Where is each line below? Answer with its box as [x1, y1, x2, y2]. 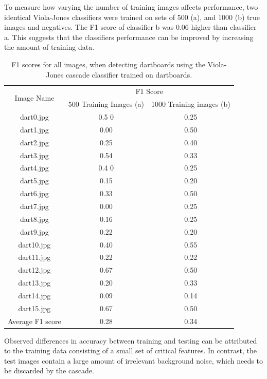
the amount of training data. [4, 42, 95, 52]
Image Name [14, 92, 55, 103]
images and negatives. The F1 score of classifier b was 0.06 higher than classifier [4, 22, 257, 32]
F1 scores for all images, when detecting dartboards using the [11, 59, 205, 69]
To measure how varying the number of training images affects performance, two [4, 2, 258, 12]
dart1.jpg [20, 124, 49, 135]
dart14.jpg [18, 290, 51, 300]
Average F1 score [8, 315, 61, 326]
